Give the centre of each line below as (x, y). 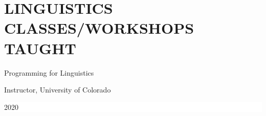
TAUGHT (40, 48)
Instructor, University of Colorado (58, 90)
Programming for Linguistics (49, 72)
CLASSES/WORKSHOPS (99, 28)
